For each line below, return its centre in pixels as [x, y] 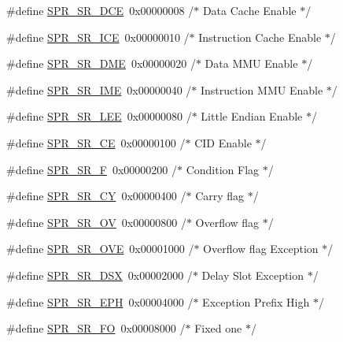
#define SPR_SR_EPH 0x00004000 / [100, 301]
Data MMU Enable [251, 63]
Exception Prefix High [256, 301]
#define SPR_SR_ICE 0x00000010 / [98, 37]
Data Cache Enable [249, 10]
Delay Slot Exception [253, 275]
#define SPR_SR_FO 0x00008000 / [96, 328]
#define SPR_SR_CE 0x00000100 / [96, 142]
